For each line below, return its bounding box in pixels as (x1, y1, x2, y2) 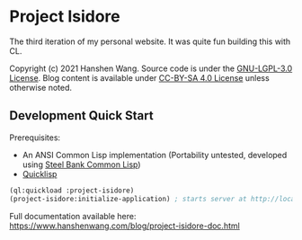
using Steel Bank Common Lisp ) (22, 159, 141, 170)
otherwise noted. (9, 82, 73, 93)
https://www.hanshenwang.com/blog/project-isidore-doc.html (9, 220, 240, 231)
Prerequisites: (9, 132, 61, 143)
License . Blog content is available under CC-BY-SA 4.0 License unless (9, 72, 270, 83)
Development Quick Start (9, 108, 155, 123)
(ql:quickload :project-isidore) (9, 186, 135, 195)
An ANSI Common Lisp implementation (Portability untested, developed (22, 149, 288, 160)
